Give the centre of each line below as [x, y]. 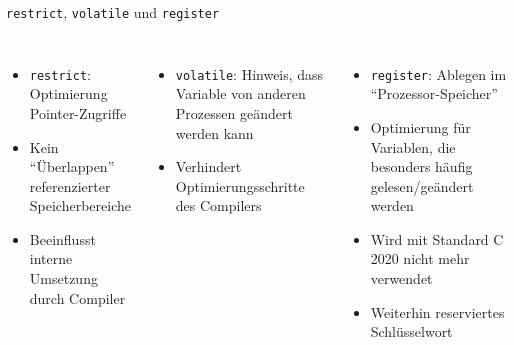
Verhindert [208, 166]
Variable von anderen [240, 93]
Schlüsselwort [411, 331]
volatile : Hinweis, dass [249, 73]
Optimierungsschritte [240, 185]
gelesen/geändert [422, 185]
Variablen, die [413, 146]
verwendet [401, 278]
